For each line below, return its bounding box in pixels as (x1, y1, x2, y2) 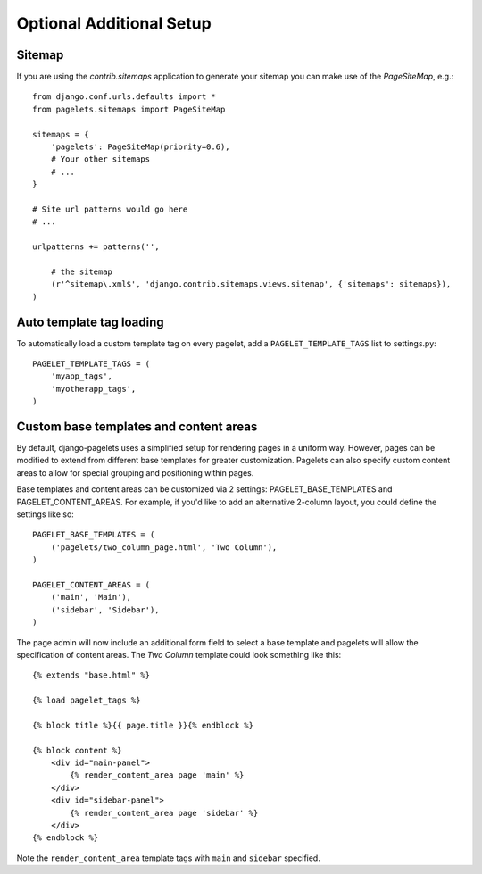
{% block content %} (32, 745, 122, 755)
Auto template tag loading (16, 314, 164, 329)
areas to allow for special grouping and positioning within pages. (16, 467, 254, 478)
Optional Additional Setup (16, 13, 212, 33)
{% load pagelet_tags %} (32, 695, 141, 705)
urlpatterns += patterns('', (32, 242, 160, 252)
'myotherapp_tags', (50, 384, 137, 394)
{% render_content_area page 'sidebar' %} (70, 808, 259, 818)
